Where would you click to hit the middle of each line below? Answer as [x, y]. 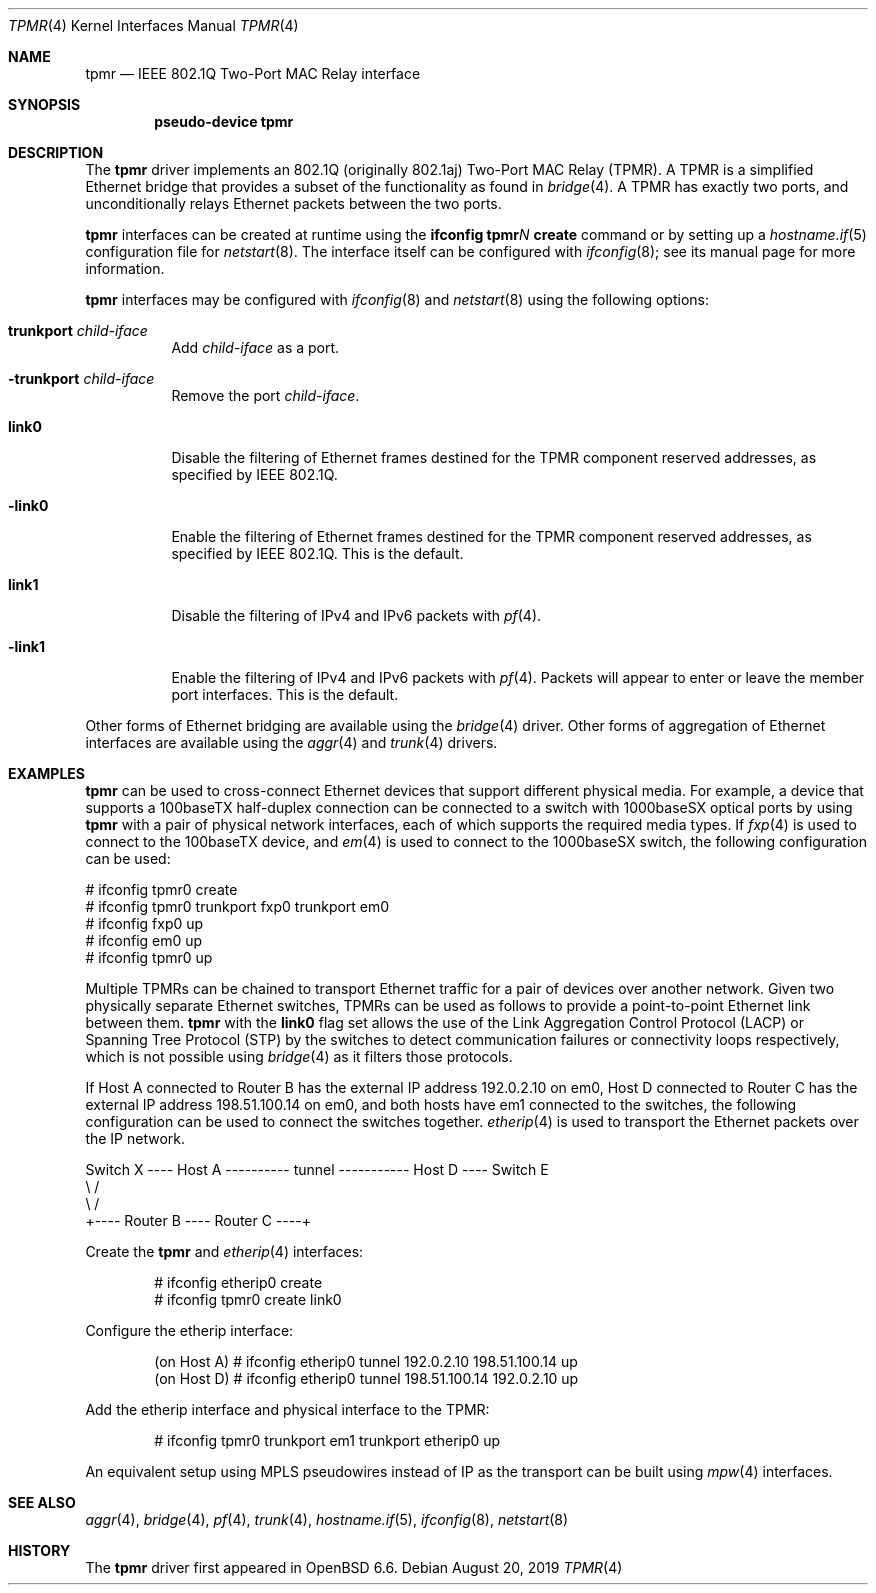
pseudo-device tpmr [224, 121]
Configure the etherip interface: [189, 1330]
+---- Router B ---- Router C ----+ [198, 1220]
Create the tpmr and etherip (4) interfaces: [224, 1251]
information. [125, 268]
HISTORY [39, 1550]
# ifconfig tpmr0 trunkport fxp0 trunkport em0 [237, 906]
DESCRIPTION [56, 152]
